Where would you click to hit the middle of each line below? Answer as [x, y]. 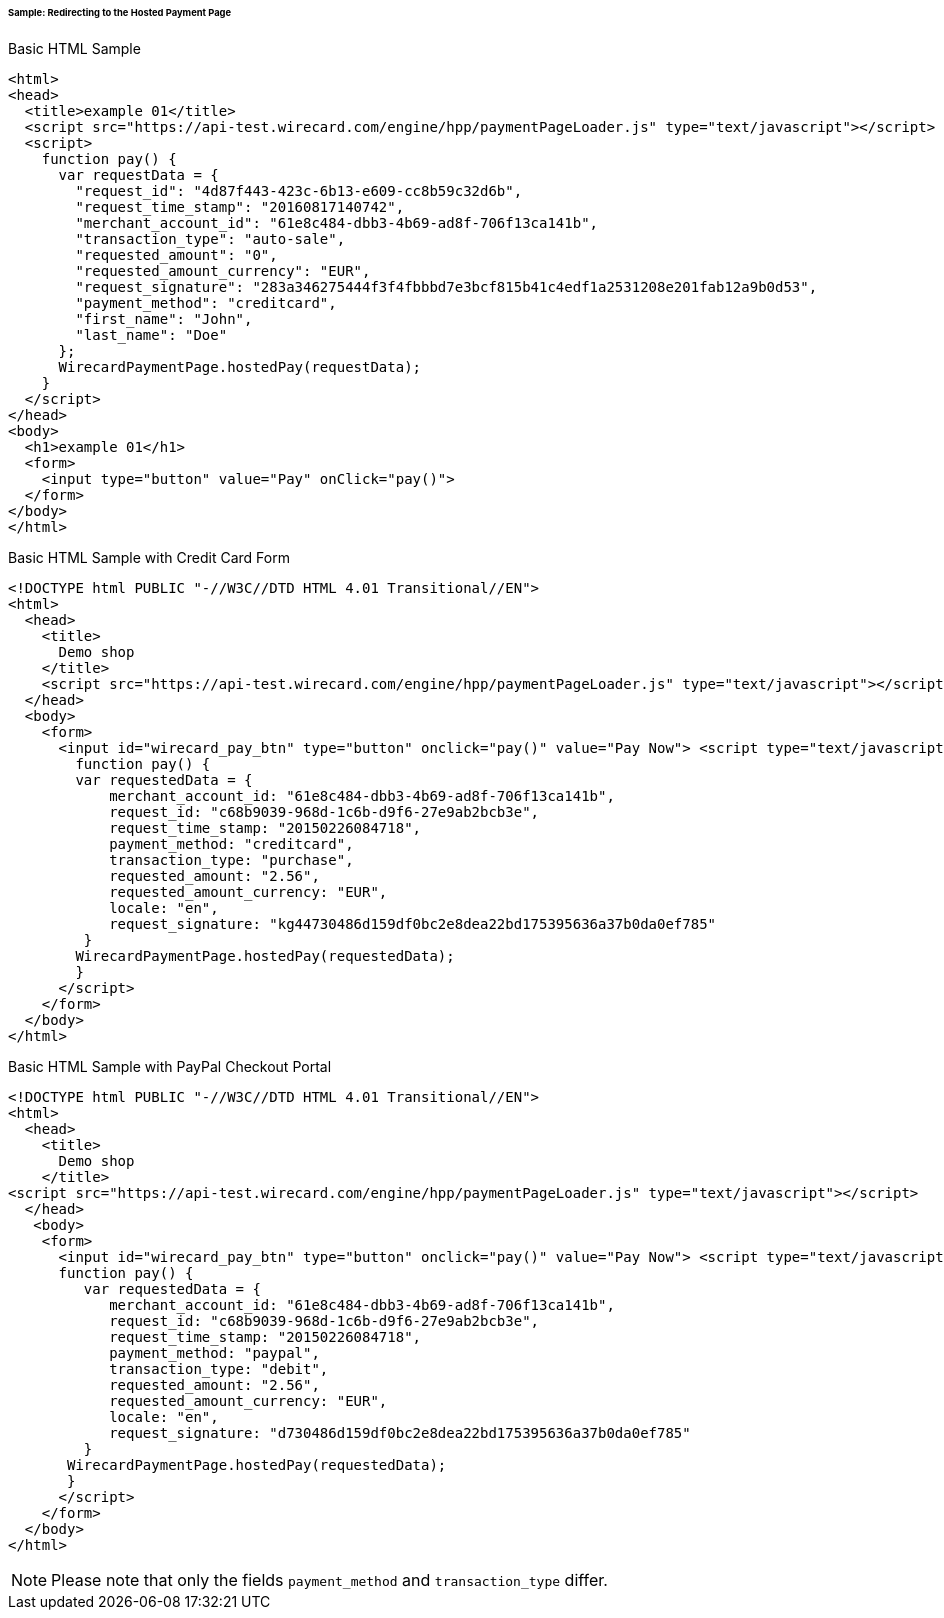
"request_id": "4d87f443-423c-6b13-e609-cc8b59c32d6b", [299, 190]
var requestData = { [138, 174]
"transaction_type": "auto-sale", [210, 238]
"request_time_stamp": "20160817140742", [240, 206]
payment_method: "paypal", [214, 1352]
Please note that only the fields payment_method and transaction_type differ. [329, 1579]
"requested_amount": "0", [176, 254]
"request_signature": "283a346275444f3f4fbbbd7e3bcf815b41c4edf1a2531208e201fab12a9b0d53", [446, 286]
